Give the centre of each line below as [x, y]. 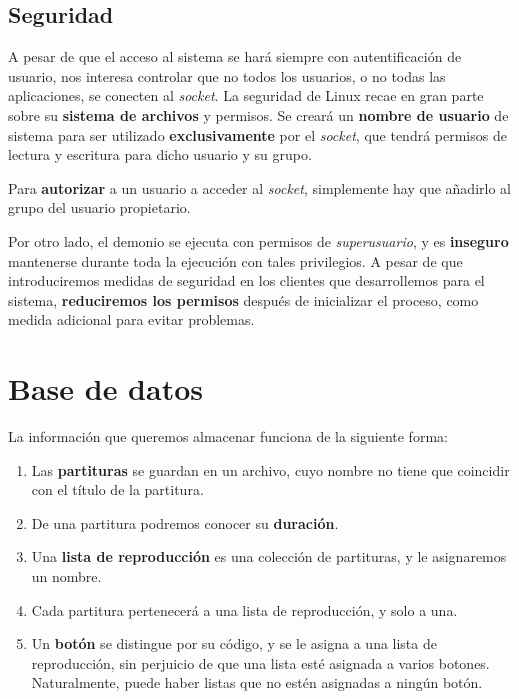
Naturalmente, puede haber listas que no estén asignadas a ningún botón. [257, 682]
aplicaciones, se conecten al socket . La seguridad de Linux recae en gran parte [246, 95]
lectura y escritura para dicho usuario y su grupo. [160, 154]
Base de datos [105, 388]
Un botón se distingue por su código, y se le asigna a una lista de [234, 643]
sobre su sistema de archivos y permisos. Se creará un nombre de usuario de [258, 114]
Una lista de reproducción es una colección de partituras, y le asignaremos [269, 556]
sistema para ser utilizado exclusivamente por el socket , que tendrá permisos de [257, 134]
